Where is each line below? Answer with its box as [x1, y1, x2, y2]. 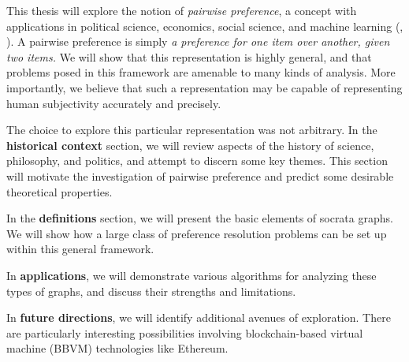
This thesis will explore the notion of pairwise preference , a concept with [6, 2, 357, 18]
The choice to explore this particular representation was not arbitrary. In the [6, 121, 377, 138]
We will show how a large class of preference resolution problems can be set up [6, 225, 387, 241]
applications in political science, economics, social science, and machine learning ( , [6, 17, 403, 34]
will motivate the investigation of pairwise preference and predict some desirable [6, 167, 394, 184]
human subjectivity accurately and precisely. [6, 95, 221, 111]
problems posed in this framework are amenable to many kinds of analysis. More [6, 64, 396, 80]
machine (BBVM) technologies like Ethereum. [6, 340, 229, 356]
